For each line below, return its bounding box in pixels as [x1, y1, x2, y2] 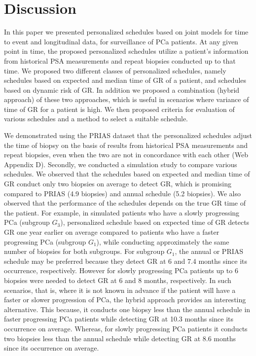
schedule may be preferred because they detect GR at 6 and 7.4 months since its [4, 255, 248, 266]
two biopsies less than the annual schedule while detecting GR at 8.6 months [4, 333, 236, 343]
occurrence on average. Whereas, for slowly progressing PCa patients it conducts [4, 323, 248, 333]
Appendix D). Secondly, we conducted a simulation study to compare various [4, 159, 237, 169]
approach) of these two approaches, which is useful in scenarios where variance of [4, 94, 249, 105]
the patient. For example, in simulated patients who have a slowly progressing [4, 207, 240, 217]
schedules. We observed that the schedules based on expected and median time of [4, 169, 250, 179]
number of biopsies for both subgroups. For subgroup [4, 246, 165, 256]
